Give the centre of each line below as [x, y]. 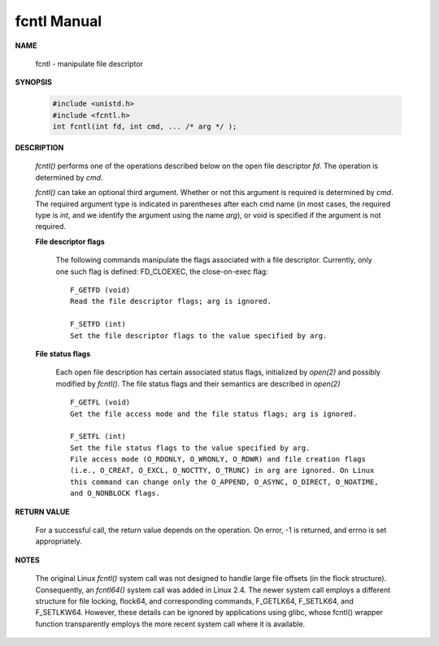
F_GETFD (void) [100, 290]
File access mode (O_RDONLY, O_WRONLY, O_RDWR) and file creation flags [218, 460]
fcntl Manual [59, 21]
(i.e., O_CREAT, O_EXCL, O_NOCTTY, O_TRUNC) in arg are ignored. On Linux [222, 470]
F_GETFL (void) [100, 403]
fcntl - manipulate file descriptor [89, 63]
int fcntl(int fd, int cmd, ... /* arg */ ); [145, 127]
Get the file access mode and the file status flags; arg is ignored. [214, 414]
